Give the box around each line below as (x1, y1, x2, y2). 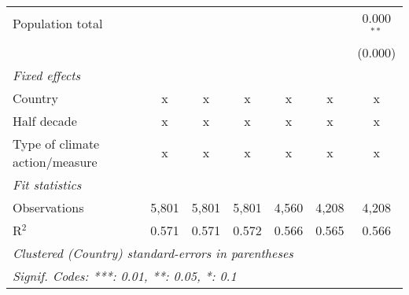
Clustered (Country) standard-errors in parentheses (13, 243, 293, 262)
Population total (13, 14, 103, 33)
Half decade (13, 111, 77, 130)
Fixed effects (13, 65, 81, 84)
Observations (13, 197, 84, 216)
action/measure (13, 152, 98, 171)
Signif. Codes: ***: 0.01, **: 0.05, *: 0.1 (13, 266, 237, 285)
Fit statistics (13, 175, 82, 194)
